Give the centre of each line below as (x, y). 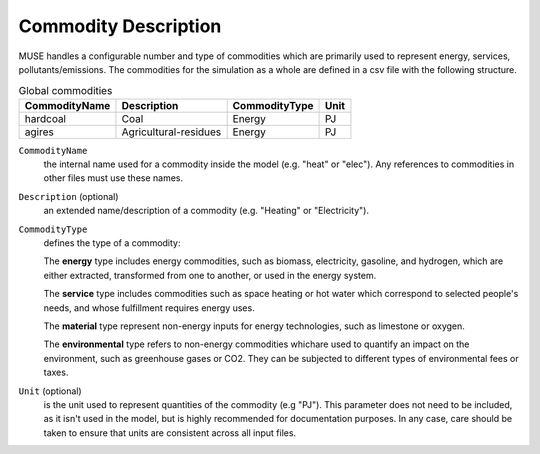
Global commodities (65, 90)
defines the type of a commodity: (112, 243)
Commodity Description (120, 26)
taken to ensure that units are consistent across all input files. (170, 432)
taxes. (56, 372)
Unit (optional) (50, 391)
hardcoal (45, 118)
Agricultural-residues (171, 132)
